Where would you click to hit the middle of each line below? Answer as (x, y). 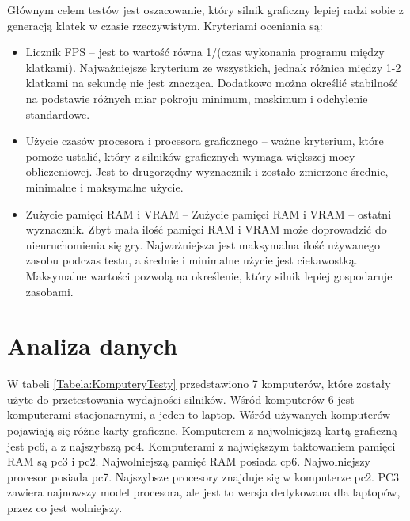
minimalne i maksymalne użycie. (104, 186)
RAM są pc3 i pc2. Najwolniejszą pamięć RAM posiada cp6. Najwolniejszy (189, 461)
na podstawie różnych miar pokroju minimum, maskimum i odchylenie (197, 98)
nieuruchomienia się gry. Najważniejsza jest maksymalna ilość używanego (203, 244)
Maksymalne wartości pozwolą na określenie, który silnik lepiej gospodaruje (209, 275)
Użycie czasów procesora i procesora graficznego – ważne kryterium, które (205, 141)
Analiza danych (93, 346)
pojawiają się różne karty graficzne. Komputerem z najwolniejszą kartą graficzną (203, 430)
